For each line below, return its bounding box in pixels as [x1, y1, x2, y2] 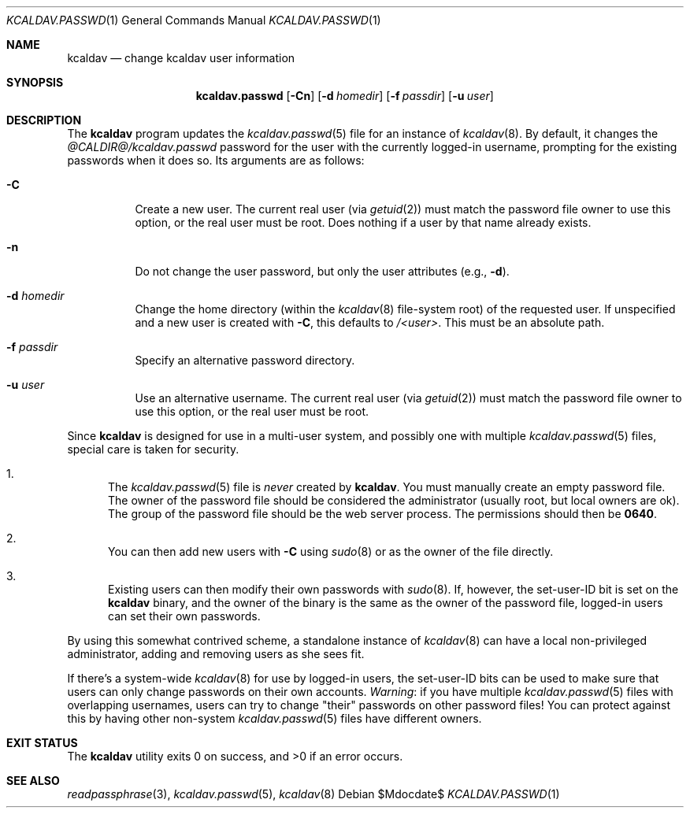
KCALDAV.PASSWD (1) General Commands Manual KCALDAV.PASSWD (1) [6, 13, 381, 27]
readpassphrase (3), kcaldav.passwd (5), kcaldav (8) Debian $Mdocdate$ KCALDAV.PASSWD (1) [67, 787, 560, 801]
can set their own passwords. [108, 609, 261, 623]
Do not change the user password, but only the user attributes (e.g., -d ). [135, 265, 510, 278]
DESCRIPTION [6, 113, 82, 127]
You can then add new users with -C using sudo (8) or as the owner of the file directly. [108, 545, 554, 558]
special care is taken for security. [67, 442, 239, 456]
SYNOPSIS [6, 76, 64, 89]
